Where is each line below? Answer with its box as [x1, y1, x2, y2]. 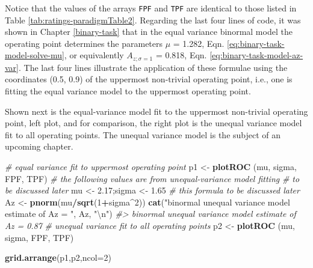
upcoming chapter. [5, 140, 73, 153]
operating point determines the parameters [5, 37, 163, 49]
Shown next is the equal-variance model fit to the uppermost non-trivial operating [5, 105, 308, 117]
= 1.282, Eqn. [173, 37, 225, 49]
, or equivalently [64, 49, 124, 61]
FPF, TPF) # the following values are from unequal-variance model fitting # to [5, 172, 300, 184]
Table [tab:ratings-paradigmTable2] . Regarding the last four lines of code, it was [5, 13, 301, 26]
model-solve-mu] [5, 49, 64, 61]
